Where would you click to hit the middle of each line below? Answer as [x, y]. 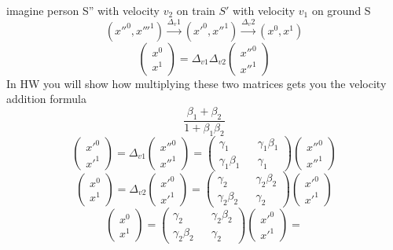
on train [196, 10]
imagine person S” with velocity [83, 10]
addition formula [46, 99]
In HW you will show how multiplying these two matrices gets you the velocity [196, 83]
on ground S [341, 10]
